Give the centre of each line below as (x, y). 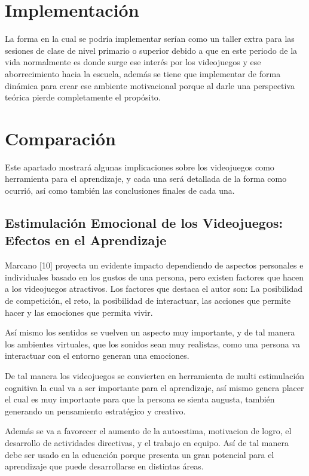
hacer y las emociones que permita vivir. (79, 312)
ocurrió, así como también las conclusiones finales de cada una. (120, 190)
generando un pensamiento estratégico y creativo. (95, 411)
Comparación (60, 138)
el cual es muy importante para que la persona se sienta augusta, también (140, 399)
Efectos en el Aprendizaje (86, 240)
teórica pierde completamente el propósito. (83, 97)
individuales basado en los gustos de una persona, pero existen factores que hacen (154, 277)
